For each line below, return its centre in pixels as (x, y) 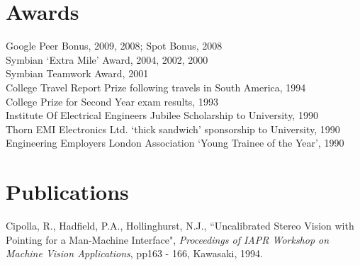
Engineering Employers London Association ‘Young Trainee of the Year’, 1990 (175, 143)
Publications (67, 192)
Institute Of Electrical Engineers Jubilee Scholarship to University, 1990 (162, 115)
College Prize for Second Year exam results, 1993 (112, 101)
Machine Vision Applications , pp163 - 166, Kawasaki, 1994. (134, 253)
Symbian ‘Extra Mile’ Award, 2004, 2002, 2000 (107, 59)
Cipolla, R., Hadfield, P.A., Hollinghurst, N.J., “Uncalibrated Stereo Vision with (180, 225)
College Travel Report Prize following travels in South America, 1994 (156, 87)
